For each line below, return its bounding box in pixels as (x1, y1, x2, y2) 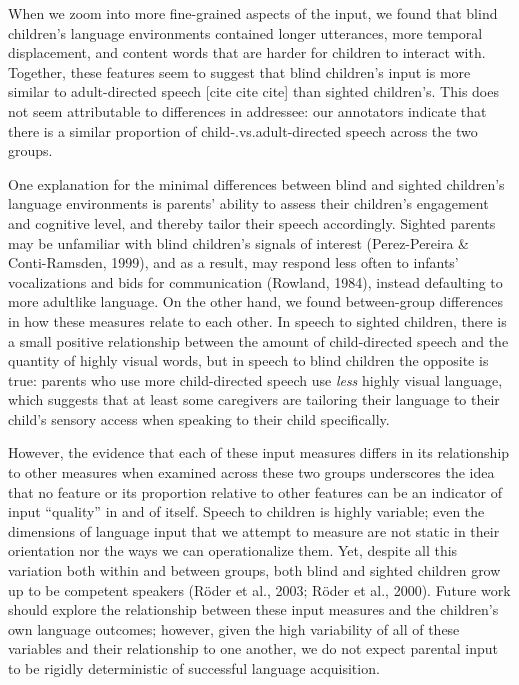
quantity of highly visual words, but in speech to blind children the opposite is (8, 350, 489, 371)
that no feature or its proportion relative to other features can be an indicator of (8, 481, 503, 502)
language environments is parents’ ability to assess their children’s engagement (8, 193, 489, 214)
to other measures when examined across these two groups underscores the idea (8, 462, 495, 483)
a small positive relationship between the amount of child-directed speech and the (8, 330, 509, 351)
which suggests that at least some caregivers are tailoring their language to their (8, 389, 500, 410)
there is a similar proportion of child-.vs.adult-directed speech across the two (8, 120, 478, 141)
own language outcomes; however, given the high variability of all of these (8, 618, 460, 639)
